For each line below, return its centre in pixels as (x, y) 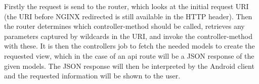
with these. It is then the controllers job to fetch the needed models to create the (129, 46)
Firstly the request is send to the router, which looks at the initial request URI (126, 6)
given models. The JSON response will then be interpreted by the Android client (129, 66)
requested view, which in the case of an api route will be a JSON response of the (129, 55)
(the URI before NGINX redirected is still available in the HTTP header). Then (128, 16)
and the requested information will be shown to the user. (92, 76)
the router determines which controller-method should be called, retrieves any (124, 26)
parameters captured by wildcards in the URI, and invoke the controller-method (128, 36)
